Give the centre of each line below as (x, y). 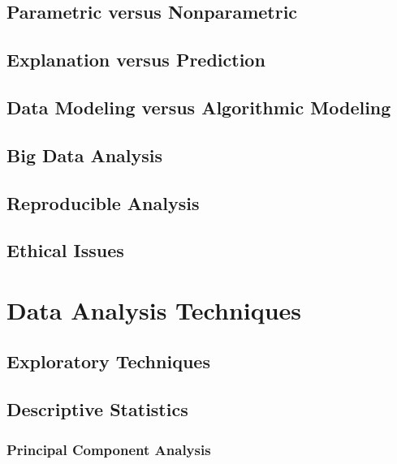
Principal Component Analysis (109, 449)
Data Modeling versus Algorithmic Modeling (199, 107)
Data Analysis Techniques (154, 309)
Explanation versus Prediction (136, 60)
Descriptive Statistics (97, 409)
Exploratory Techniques (108, 361)
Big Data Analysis (85, 155)
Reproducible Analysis (103, 202)
